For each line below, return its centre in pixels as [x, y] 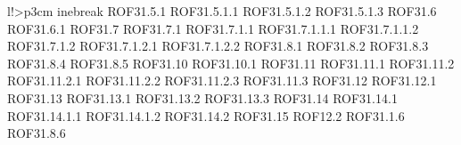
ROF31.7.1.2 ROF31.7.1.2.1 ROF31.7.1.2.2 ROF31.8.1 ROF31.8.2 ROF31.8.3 [218, 46]
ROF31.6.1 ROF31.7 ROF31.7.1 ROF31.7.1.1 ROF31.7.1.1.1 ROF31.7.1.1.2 [213, 28]
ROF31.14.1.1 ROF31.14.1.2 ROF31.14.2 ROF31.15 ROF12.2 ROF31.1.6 [206, 115]
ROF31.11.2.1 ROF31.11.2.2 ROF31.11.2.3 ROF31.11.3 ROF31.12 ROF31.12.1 [222, 81]
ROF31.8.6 [37, 133]
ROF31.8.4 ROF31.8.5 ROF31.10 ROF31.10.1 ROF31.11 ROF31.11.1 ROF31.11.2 [231, 63]
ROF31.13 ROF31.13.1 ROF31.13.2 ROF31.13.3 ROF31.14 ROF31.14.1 [202, 97]
